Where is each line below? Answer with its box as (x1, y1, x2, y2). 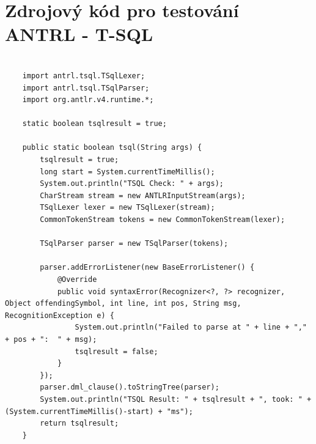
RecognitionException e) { (5, 311, 114, 320)
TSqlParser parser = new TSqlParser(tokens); (40, 239, 229, 248)
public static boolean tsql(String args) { (22, 143, 202, 152)
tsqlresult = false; (75, 347, 158, 356)
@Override (57, 275, 97, 284)
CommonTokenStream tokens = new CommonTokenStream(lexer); (40, 215, 285, 224)
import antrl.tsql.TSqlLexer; (22, 71, 145, 80)
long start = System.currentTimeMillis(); (40, 167, 215, 176)
